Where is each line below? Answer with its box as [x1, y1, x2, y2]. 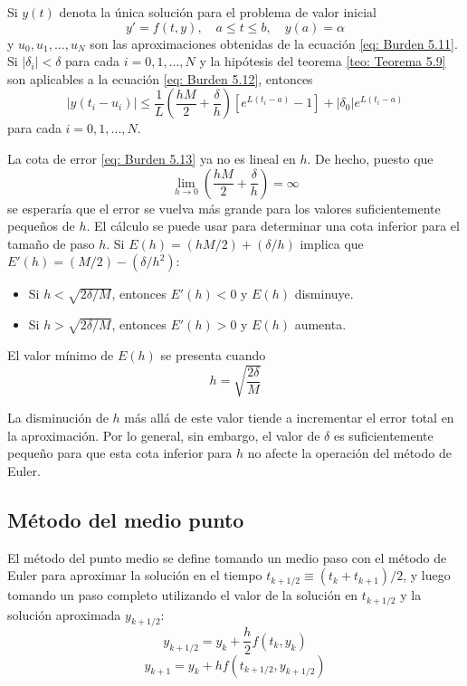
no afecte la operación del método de [247, 443, 452, 462]
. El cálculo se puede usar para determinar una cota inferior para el [86, 216, 460, 235]
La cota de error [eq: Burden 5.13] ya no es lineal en [7, 148, 296, 167]
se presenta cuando [160, 345, 266, 364]
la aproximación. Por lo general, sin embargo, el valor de [7, 425, 320, 444]
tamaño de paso [7, 233, 95, 252]
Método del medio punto [7, 505, 244, 533]
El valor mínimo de [7, 345, 114, 364]
